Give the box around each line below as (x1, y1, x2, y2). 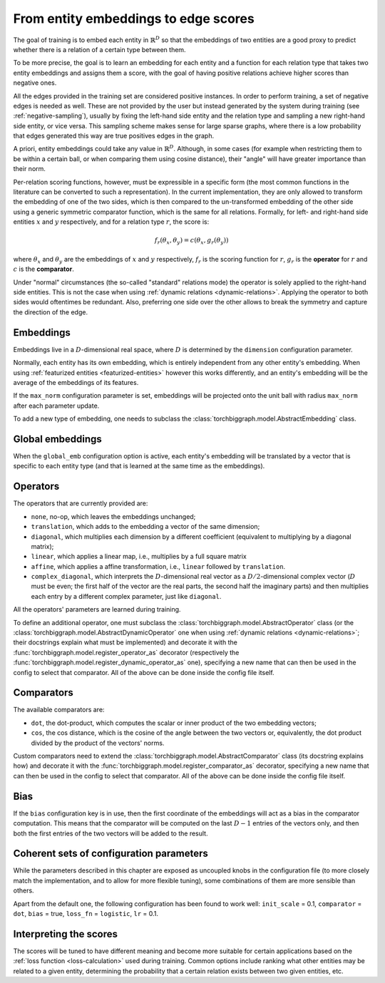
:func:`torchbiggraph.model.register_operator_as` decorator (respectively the (13, 648, 240, 657)
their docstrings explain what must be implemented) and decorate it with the (13, 638, 238, 647)
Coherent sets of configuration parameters (13, 848, 208, 860)
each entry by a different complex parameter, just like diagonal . (31, 592, 222, 600)
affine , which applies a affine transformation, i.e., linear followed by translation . (31, 562, 286, 570)
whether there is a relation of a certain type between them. (13, 45, 186, 53)
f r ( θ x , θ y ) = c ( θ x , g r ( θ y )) (154, 236, 229, 246)
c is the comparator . (13, 264, 74, 274)
